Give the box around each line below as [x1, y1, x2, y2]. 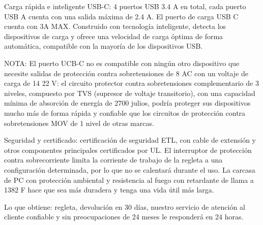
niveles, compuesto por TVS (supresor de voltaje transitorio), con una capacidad [4, 87, 255, 98]
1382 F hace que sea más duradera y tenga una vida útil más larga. [4, 184, 214, 195]
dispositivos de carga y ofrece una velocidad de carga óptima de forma [4, 30, 223, 41]
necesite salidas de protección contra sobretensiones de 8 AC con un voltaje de [4, 68, 249, 78]
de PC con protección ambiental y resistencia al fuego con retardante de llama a [4, 174, 254, 185]
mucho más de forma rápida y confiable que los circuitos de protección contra [4, 107, 246, 118]
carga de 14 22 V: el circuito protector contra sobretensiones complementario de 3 [4, 78, 259, 88]
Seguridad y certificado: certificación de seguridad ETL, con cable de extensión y [4, 135, 256, 145]
